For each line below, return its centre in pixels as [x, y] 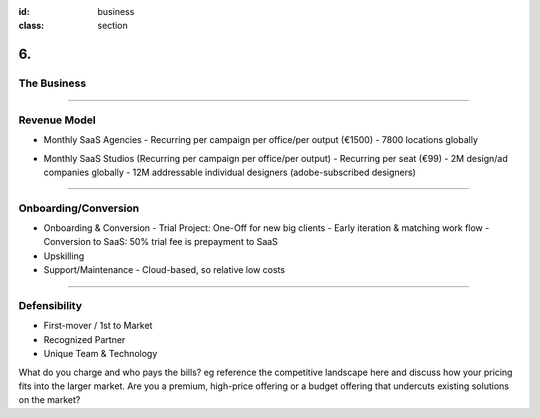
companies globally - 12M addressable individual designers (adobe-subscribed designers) [230, 172]
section [113, 26]
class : [31, 26]
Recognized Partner [84, 339]
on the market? [49, 400]
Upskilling [64, 256]
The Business [52, 83]
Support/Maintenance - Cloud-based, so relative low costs [164, 270]
